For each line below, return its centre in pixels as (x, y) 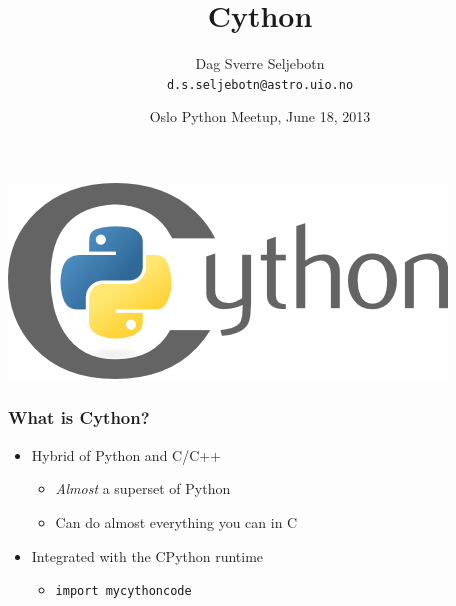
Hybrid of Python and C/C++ (126, 454)
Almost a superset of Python (143, 488)
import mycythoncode (123, 591)
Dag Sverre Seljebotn (260, 63)
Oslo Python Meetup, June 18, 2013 (260, 116)
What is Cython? (79, 417)
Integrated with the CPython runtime (147, 555)
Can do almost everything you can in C (176, 521)
